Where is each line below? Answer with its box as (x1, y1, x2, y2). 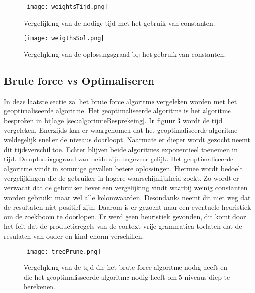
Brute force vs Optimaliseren (4, 73, 154, 88)
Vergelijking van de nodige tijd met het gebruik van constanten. (24, 17, 215, 27)
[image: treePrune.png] (24, 248, 101, 255)
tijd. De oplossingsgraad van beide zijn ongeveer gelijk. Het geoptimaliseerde (4, 154, 234, 164)
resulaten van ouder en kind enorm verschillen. (4, 231, 144, 241)
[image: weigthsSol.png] (24, 35, 104, 42)
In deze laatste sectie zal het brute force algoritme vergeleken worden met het (4, 96, 237, 106)
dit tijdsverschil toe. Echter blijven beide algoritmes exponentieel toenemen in (4, 144, 238, 154)
